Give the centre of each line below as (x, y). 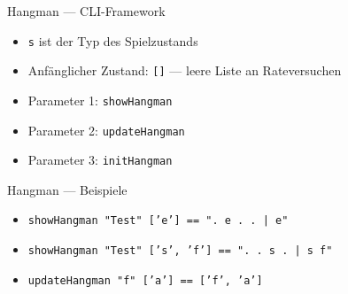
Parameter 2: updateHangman (106, 130)
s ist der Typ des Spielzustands (113, 40)
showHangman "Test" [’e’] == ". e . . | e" (158, 221)
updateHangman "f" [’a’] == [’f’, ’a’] (145, 280)
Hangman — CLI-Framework (86, 11)
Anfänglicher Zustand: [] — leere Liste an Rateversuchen (185, 70)
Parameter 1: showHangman (100, 100)
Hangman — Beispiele (67, 189)
